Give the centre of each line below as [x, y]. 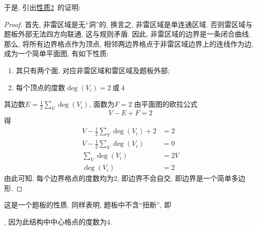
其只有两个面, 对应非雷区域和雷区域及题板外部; [93, 70]
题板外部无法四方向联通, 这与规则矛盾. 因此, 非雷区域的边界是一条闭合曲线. [127, 34]
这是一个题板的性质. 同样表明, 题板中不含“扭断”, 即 [88, 205]
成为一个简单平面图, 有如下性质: [56, 53]
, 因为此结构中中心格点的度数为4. [58, 221]
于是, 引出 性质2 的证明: [42, 7]
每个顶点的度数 [40, 87]
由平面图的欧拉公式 [166, 104]
